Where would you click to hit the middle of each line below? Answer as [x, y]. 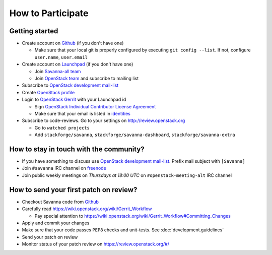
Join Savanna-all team [58, 71]
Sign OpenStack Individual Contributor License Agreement [95, 106]
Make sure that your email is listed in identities [82, 113]
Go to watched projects [62, 127]
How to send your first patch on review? [73, 190]
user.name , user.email [61, 57]
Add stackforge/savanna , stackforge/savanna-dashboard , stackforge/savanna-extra [135, 135]
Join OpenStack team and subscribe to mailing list [86, 79]
